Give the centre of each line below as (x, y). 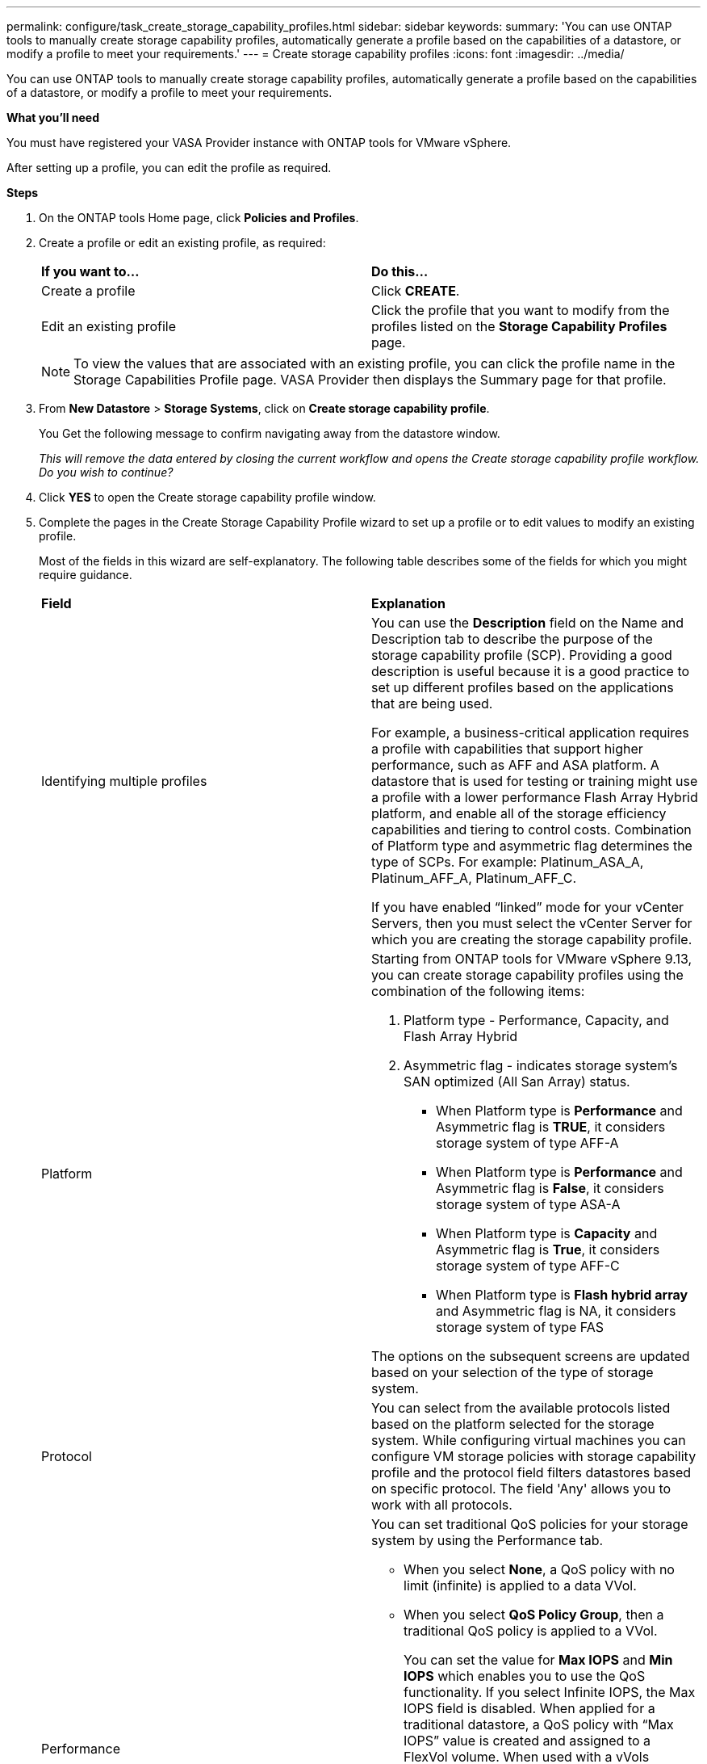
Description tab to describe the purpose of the (512, 639)
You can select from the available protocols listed (521, 1408)
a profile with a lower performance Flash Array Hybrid (535, 797)
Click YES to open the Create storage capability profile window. (207, 497)
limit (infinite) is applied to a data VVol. (520, 1585)
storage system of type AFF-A (527, 1143)
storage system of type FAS (520, 1327)
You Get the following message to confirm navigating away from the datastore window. (270, 433)
